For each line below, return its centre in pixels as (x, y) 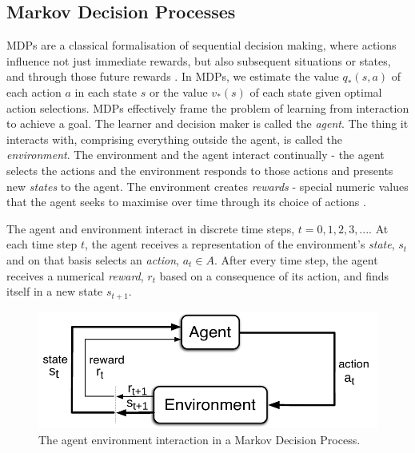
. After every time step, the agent (296, 259)
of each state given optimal (316, 91)
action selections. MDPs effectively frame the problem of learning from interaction (208, 107)
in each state (106, 91)
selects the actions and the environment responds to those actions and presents (200, 170)
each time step (42, 244)
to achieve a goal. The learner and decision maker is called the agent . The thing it (207, 123)
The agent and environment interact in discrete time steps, (151, 228)
